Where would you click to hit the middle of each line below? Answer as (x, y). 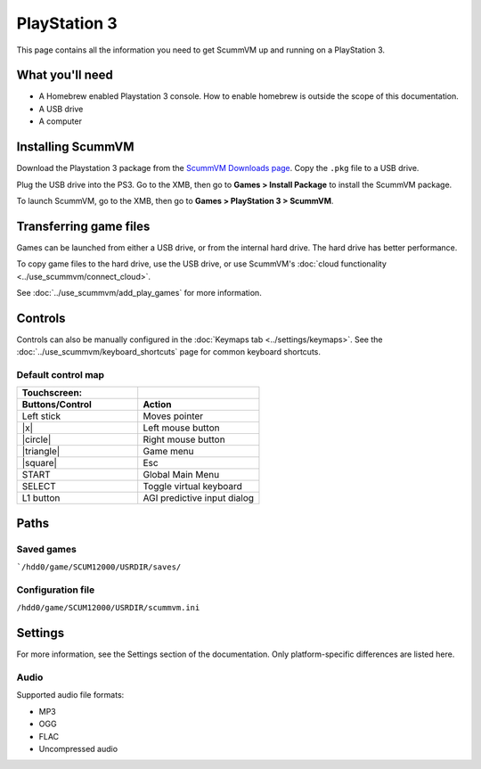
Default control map (61, 375)
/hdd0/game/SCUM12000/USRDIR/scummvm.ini (108, 608)
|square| (40, 463)
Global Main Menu (181, 475)
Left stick (41, 416)
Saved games (47, 549)
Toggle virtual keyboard (192, 487)
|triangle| (41, 452)
